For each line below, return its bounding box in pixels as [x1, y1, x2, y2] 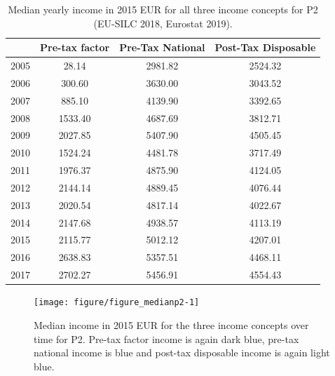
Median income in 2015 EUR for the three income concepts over [34, 317, 309, 332]
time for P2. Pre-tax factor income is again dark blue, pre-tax [34, 331, 299, 346]
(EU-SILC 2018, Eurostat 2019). [93, 15, 233, 30]
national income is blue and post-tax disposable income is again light [34, 345, 330, 360]
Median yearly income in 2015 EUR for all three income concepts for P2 [8, 2, 318, 16]
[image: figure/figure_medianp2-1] [34, 297, 200, 308]
